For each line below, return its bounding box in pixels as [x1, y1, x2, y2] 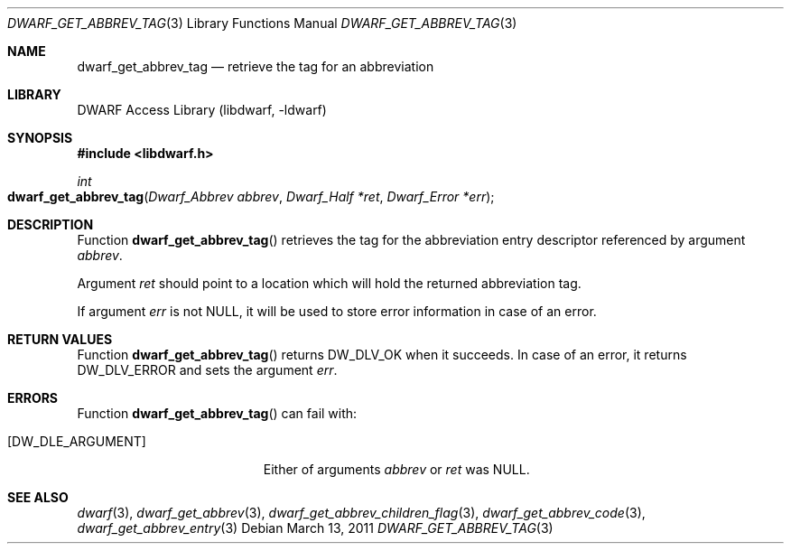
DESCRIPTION [7, 217, 94, 232]
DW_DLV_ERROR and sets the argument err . [77, 362, 338, 378]
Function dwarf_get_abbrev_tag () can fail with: [77, 406, 358, 421]
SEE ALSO [7, 490, 69, 505]
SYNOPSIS [7, 130, 73, 145]
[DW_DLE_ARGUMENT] [7, 434, 146, 449]
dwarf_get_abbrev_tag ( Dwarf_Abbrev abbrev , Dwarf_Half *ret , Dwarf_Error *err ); [7, 189, 495, 204]
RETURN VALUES [7, 332, 113, 347]
